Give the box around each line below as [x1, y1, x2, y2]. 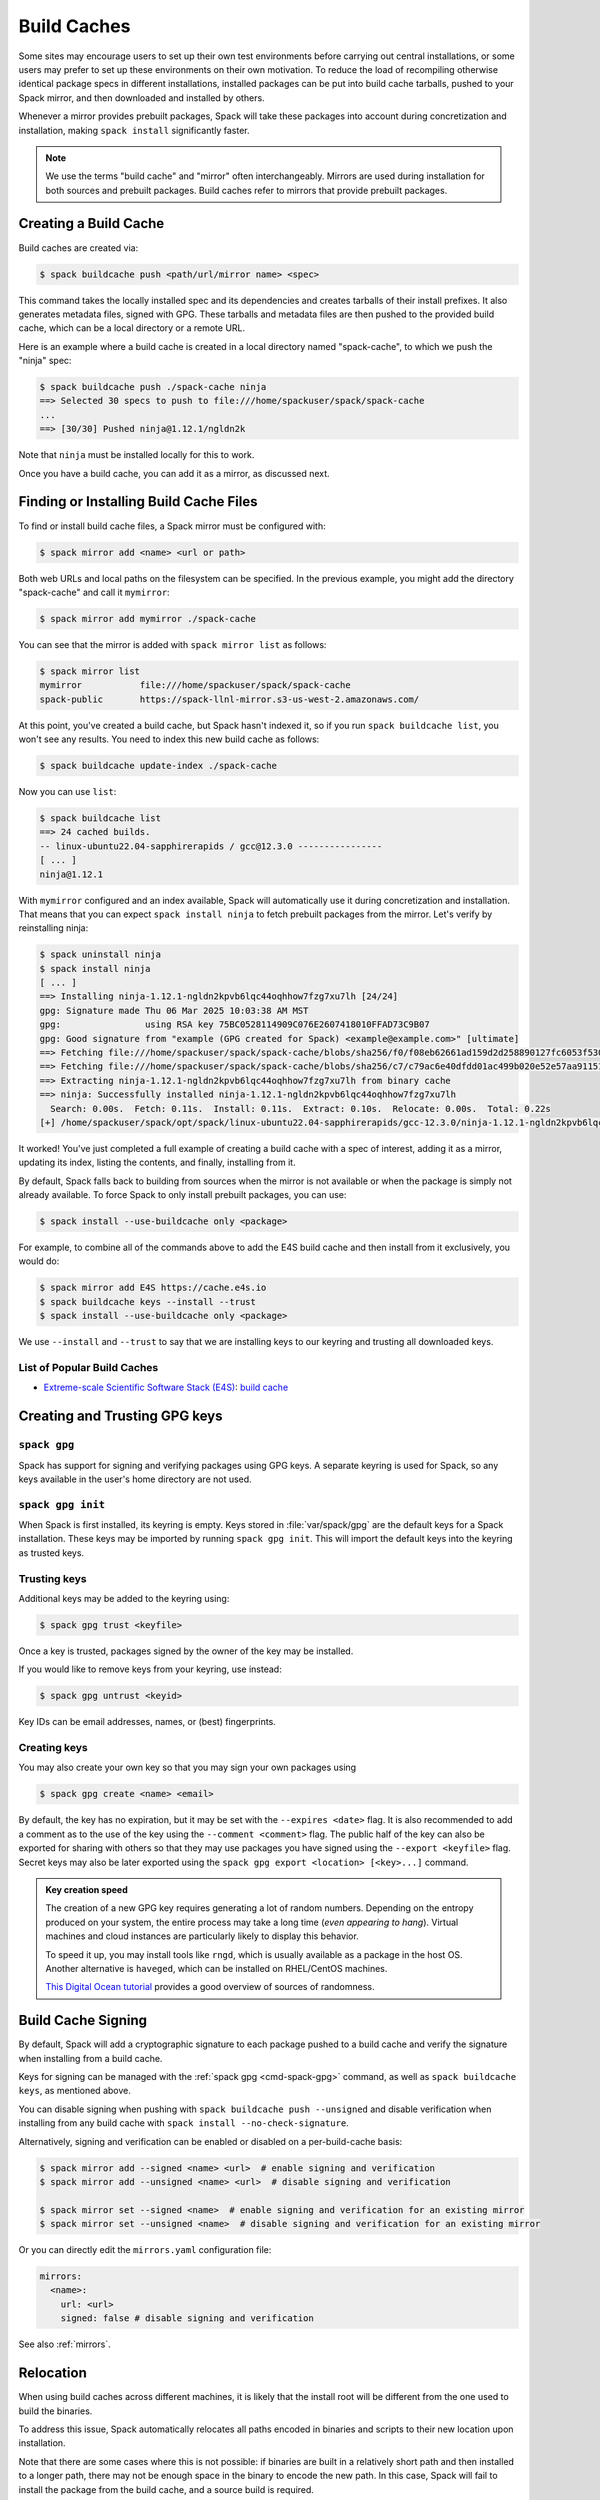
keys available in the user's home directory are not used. [18, 1473, 252, 1485]
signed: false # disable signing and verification [60, 2313, 314, 2324]
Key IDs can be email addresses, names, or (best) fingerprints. [18, 1716, 277, 1728]
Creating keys [18, 1741, 89, 1755]
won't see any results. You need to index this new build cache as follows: [18, 733, 320, 745]
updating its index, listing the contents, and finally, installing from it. [18, 1156, 296, 1169]
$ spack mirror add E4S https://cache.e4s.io [39, 1282, 267, 1294]
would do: [18, 1255, 60, 1267]
